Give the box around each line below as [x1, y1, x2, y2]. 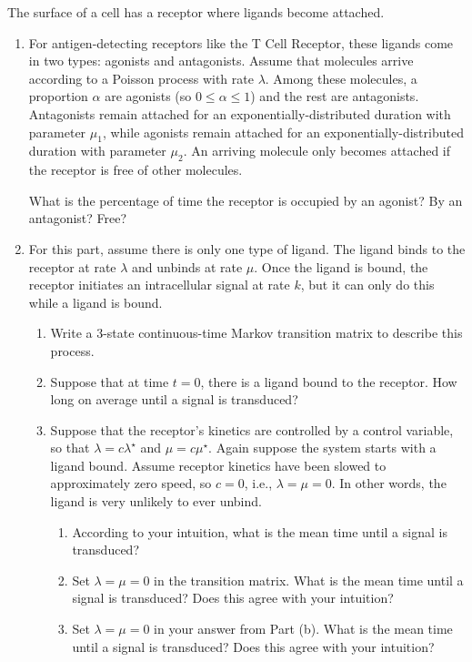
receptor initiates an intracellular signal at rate [28, 275, 290, 294]
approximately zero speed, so [50, 474, 212, 493]
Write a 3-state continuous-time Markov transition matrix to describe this [50, 323, 463, 342]
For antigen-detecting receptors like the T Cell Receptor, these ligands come [28, 33, 454, 52]
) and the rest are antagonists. [250, 87, 419, 106]
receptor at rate [28, 257, 116, 276]
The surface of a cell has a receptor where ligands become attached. [7, 3, 385, 21]
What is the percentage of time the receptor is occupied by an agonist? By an [28, 190, 463, 209]
